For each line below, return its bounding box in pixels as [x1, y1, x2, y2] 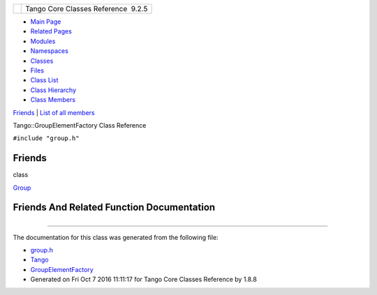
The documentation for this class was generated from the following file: [13, 233, 219, 241]
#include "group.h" [13, 135, 80, 142]
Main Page [30, 17, 61, 26]
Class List [30, 76, 59, 84]
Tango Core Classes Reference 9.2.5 [25, 4, 148, 13]
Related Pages [30, 27, 73, 36]
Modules [30, 37, 56, 45]
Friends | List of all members [13, 108, 95, 116]
